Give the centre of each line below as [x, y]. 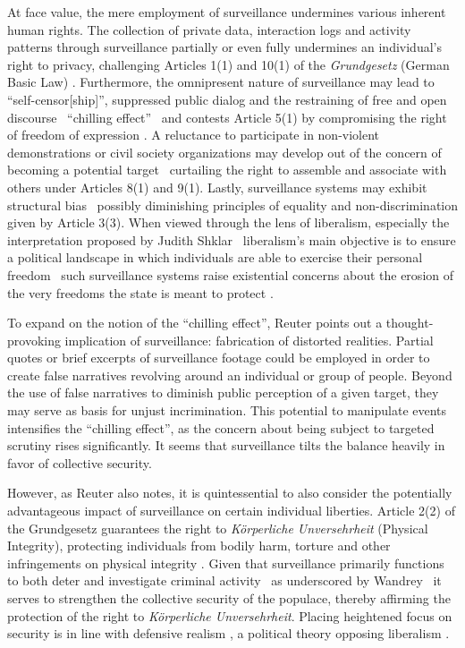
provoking [34, 340]
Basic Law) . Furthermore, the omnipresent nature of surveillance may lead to [221, 82]
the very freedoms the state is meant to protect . [140, 292]
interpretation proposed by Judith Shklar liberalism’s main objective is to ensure [232, 239]
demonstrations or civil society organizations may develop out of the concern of [224, 152]
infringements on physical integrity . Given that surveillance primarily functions [226, 563]
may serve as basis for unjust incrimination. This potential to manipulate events [227, 410]
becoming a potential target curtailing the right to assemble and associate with [227, 170]
